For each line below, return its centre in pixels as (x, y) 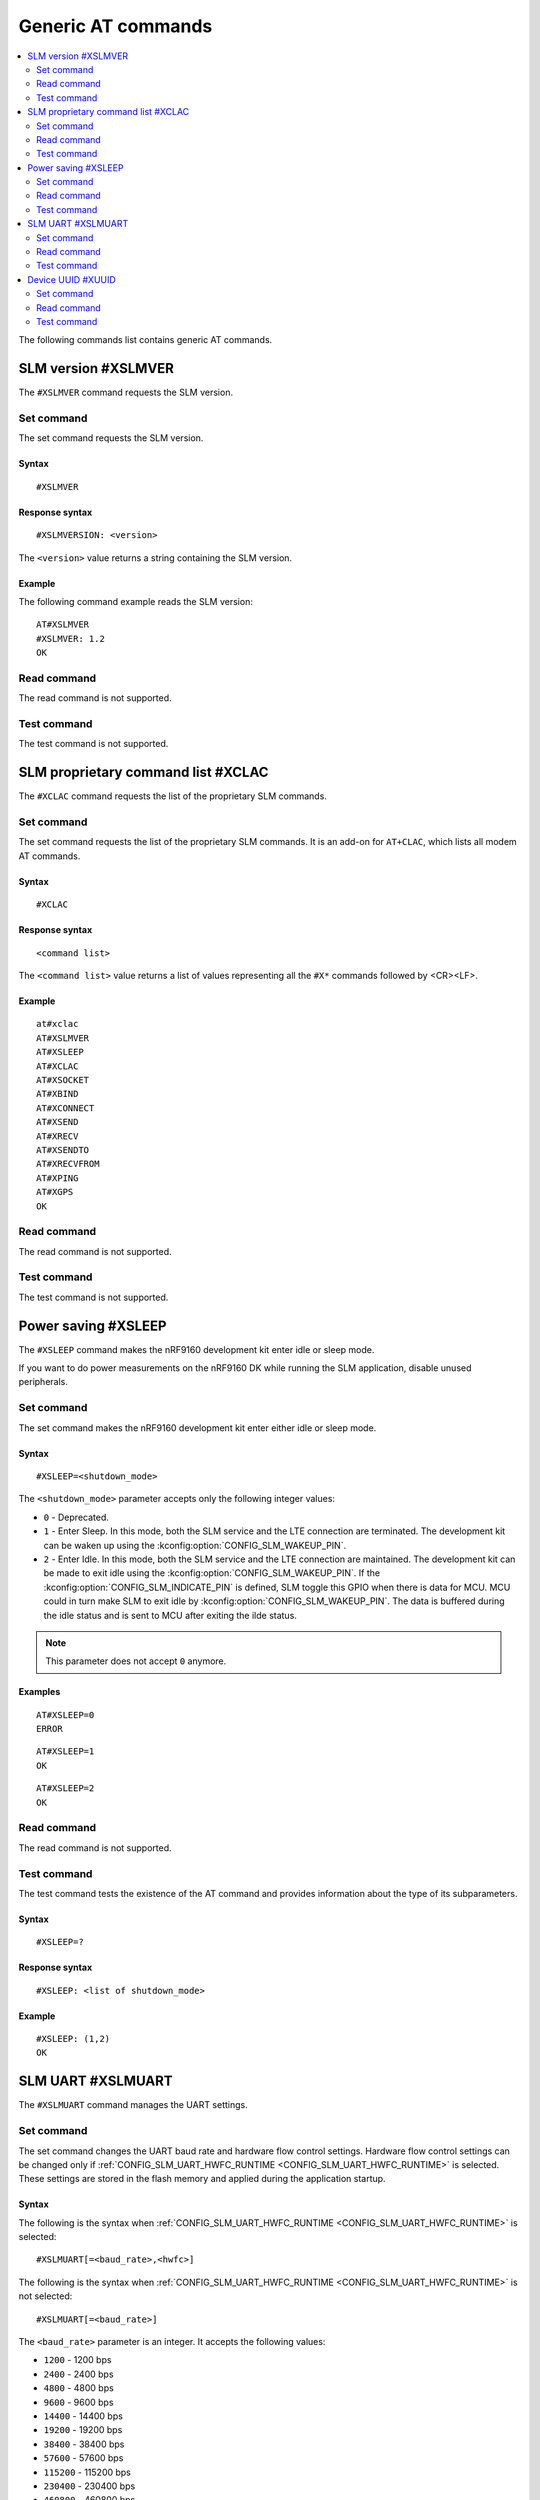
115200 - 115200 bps (87, 2472)
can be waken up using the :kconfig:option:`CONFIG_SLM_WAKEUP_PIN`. (195, 1545)
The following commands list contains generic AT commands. (145, 340)
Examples (39, 1692)
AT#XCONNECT (65, 1108)
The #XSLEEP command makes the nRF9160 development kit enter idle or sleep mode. (196, 1349)
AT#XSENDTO (63, 1149)
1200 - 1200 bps (77, 2360)
